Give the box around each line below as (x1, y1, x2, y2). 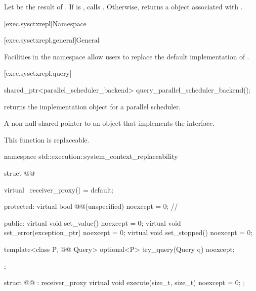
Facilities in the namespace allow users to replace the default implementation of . (4, 51, 249, 61)
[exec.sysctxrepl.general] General (4, 35, 100, 45)
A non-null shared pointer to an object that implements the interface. (4, 118, 215, 128)
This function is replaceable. (4, 134, 89, 145)
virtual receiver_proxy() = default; (4, 184, 114, 194)
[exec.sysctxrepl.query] (4, 68, 72, 78)
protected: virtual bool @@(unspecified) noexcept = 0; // (4, 201, 178, 211)
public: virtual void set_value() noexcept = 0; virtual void (4, 217, 181, 228)
